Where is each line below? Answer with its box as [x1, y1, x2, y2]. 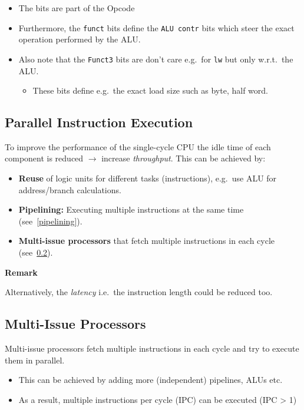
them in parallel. [5, 353, 65, 366]
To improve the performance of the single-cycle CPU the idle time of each [5, 140, 271, 153]
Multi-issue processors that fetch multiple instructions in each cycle [18, 234, 275, 247]
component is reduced [5, 152, 84, 164]
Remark [5, 266, 38, 278]
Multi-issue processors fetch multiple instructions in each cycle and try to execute [5, 342, 299, 355]
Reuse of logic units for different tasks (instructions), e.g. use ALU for [18, 172, 277, 184]
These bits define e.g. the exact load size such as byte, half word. [32, 84, 268, 97]
